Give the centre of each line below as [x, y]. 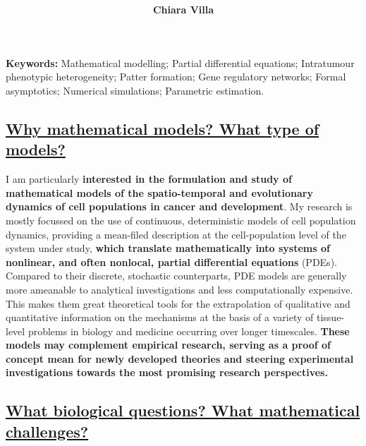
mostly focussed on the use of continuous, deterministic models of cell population [181, 220]
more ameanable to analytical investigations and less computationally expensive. [179, 289]
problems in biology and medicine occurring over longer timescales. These [189, 331]
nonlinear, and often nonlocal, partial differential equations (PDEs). [171, 261]
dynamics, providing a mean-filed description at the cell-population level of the [176, 234]
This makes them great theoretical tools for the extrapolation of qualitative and [178, 303]
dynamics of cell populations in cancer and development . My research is [179, 206]
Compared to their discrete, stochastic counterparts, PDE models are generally [176, 276]
